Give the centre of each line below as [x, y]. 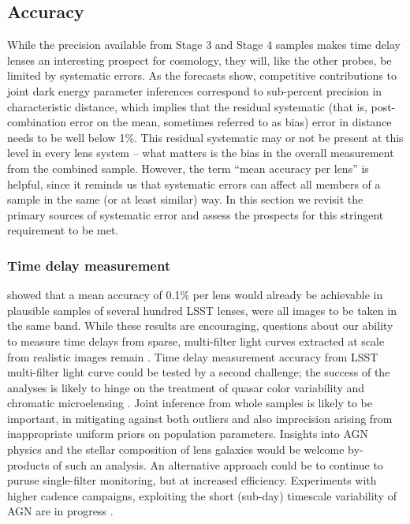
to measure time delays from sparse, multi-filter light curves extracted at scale [196, 341]
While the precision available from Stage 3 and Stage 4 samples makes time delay [204, 45]
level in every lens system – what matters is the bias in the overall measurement [201, 153]
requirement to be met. [63, 230]
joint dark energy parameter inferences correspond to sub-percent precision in [195, 90]
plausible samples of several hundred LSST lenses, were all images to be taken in [202, 310]
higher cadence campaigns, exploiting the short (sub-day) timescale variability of [202, 495]
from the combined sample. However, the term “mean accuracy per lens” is [188, 168]
